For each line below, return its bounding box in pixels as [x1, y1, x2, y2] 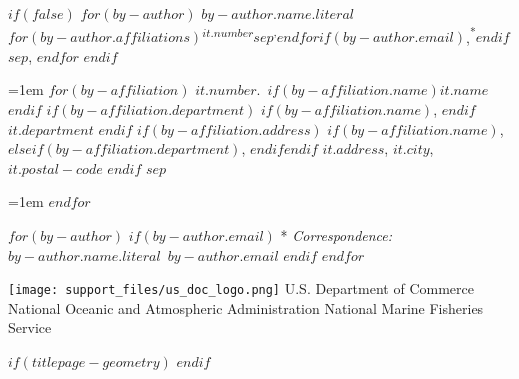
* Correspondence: [280, 225, 393, 245]
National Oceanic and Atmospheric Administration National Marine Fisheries [8, 297, 484, 318]
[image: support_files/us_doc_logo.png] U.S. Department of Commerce [8, 278, 474, 299]
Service [8, 317, 52, 338]
